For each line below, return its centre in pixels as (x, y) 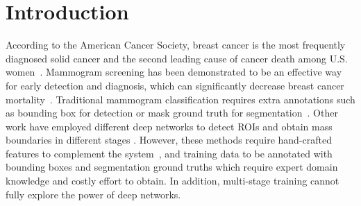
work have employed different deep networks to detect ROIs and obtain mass (169, 126)
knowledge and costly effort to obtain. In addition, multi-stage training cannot (173, 181)
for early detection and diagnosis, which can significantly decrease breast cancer (175, 85)
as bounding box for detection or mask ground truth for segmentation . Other (172, 113)
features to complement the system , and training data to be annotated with (169, 153)
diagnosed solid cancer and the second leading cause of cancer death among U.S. (177, 58)
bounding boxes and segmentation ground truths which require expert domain (172, 167)
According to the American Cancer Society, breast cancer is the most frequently (176, 45)
